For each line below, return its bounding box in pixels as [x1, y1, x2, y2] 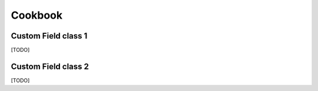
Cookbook [11, 9, 63, 22]
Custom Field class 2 [11, 61, 90, 71]
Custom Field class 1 [11, 31, 88, 41]
